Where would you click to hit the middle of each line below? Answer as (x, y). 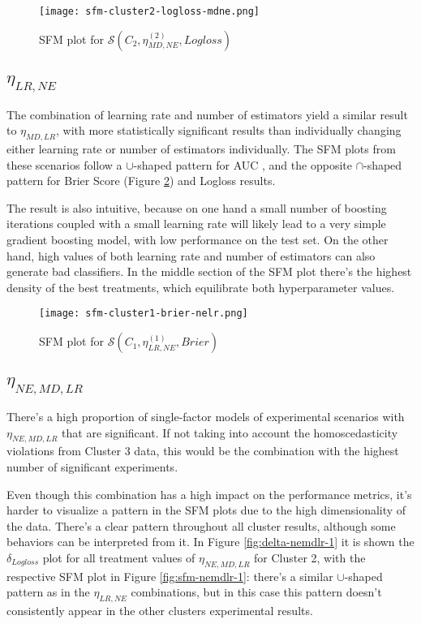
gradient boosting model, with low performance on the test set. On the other (198, 240)
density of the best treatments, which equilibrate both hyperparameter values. (201, 287)
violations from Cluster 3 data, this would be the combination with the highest (203, 451)
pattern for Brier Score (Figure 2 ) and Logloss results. (141, 181)
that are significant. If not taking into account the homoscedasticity (230, 432)
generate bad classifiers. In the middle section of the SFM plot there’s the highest (209, 271)
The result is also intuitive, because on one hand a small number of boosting (197, 207)
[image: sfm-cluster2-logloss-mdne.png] (150, 11)
